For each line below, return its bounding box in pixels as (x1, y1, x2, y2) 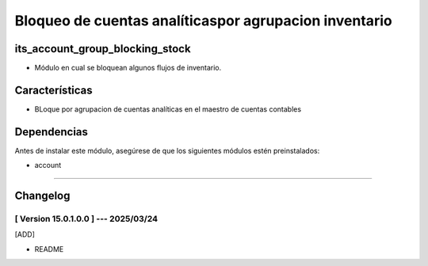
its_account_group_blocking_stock (14, 42, 191, 55)
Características (14, 83, 93, 97)
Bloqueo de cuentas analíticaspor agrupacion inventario (14, 12, 392, 29)
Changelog (14, 189, 71, 203)
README (34, 244, 64, 253)
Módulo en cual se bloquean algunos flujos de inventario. (34, 63, 222, 73)
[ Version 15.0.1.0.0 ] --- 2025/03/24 (14, 214, 159, 225)
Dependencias (14, 125, 89, 139)
